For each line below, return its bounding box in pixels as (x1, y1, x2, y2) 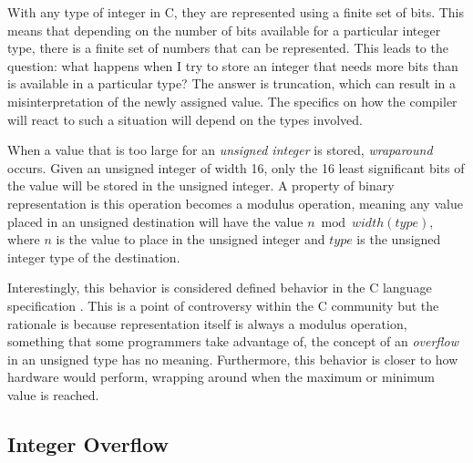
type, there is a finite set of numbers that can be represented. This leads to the (7, 38, 448, 57)
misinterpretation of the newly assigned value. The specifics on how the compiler (7, 91, 458, 110)
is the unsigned (356, 230, 441, 249)
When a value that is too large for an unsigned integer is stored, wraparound (7, 140, 433, 159)
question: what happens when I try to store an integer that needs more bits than (7, 56, 458, 75)
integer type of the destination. (7, 247, 180, 266)
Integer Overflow (7, 429, 170, 458)
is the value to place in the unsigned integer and (56, 230, 325, 249)
